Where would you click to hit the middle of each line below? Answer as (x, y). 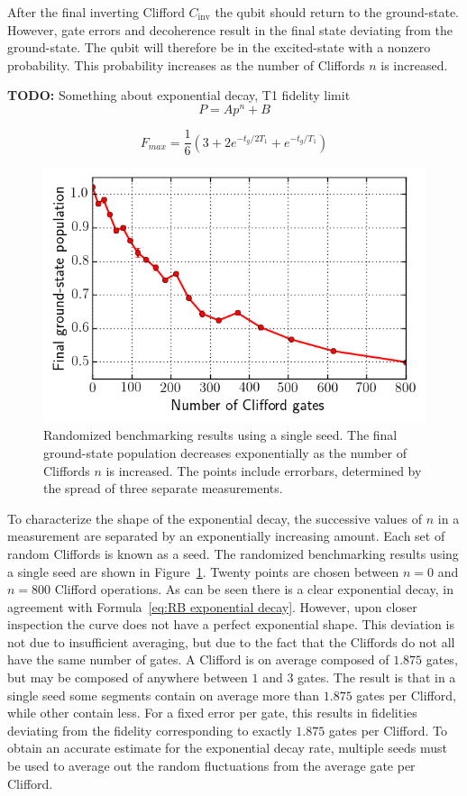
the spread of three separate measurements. (163, 488)
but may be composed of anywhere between (128, 677)
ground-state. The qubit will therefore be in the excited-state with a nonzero (219, 47)
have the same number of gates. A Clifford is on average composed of (198, 659)
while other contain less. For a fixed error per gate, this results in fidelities (212, 713)
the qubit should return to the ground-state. (337, 12)
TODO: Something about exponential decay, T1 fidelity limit (179, 95)
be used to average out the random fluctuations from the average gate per (211, 766)
